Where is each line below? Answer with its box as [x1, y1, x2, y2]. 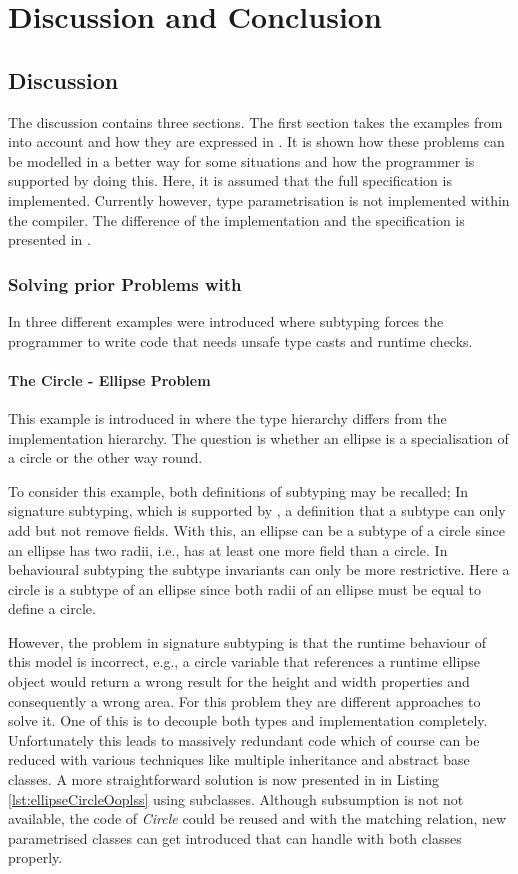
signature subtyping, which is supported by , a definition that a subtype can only [8, 500, 506, 521]
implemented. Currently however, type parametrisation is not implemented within [8, 189, 510, 210]
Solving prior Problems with [8, 271, 242, 296]
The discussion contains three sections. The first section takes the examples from [8, 111, 503, 132]
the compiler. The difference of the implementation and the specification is [8, 209, 465, 230]
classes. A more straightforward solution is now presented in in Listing [8, 769, 440, 790]
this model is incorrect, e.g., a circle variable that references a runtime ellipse [8, 651, 480, 672]
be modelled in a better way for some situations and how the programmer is [8, 150, 475, 171]
